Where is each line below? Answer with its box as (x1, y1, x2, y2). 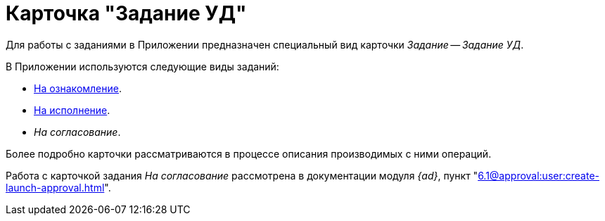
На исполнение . (34, 103, 110, 116)
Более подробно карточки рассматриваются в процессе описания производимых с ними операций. (6, 147, 492, 160)
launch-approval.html (6, 181, 105, 194)
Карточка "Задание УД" (6, 1, 247, 25)
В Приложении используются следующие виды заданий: (6, 60, 279, 72)
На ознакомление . (34, 82, 122, 94)
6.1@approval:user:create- (478, 169, 599, 182)
